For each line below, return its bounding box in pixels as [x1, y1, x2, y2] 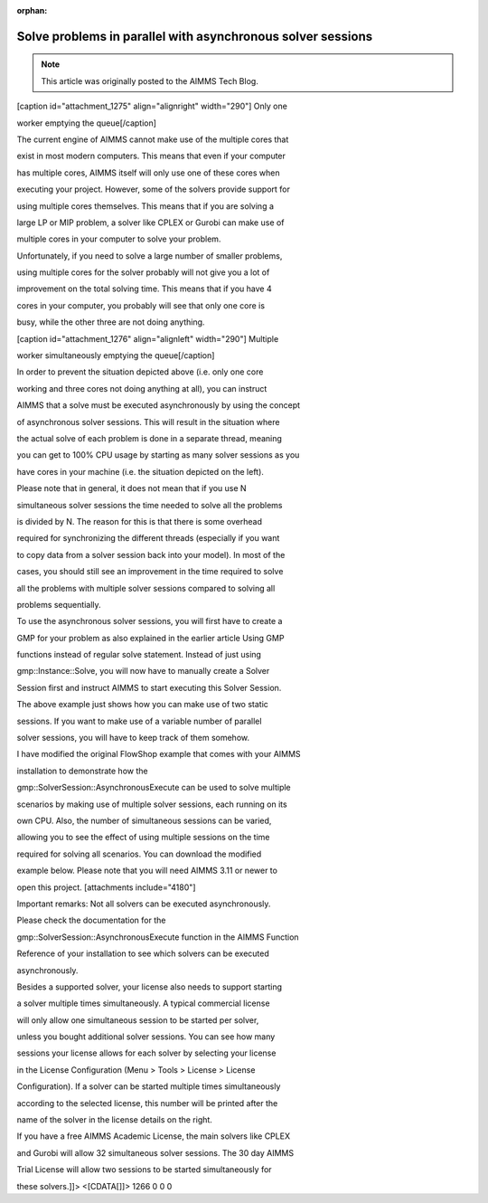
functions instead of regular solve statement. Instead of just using [16, 649, 262, 660]
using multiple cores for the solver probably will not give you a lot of [16, 267, 270, 278]
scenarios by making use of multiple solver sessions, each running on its [16, 799, 288, 810]
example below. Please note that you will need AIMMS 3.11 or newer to [16, 865, 277, 876]
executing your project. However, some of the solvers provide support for [16, 184, 291, 194]
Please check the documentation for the [16, 914, 166, 926]
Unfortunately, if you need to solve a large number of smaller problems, [16, 250, 283, 261]
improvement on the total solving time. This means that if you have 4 [16, 283, 272, 294]
